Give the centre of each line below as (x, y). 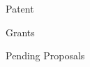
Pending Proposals (45, 55)
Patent (20, 8)
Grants (20, 32)
